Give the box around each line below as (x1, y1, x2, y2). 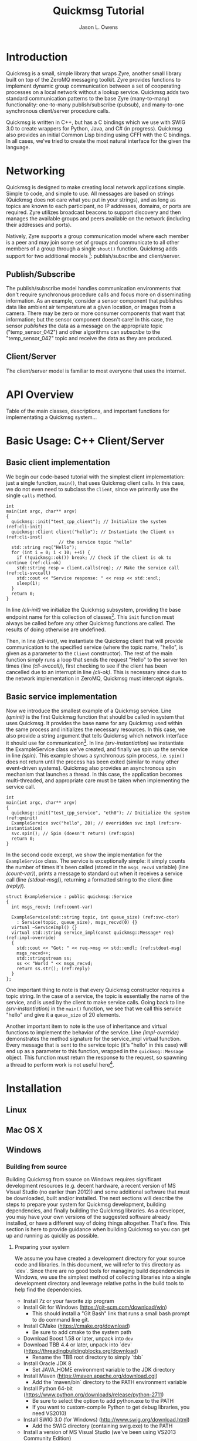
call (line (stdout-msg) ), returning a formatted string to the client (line (6, 876, 173, 883)
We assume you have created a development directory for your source (14, 1255, 186, 1262)
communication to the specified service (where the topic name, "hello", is (6, 644, 184, 651)
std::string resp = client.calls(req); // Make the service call (16, 565, 180, 571)
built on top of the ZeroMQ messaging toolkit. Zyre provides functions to (6, 76, 181, 83)
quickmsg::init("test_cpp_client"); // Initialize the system (11, 518, 167, 524)
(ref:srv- (158, 820, 182, 826)
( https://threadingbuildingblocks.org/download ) (23, 1348, 138, 1355)
